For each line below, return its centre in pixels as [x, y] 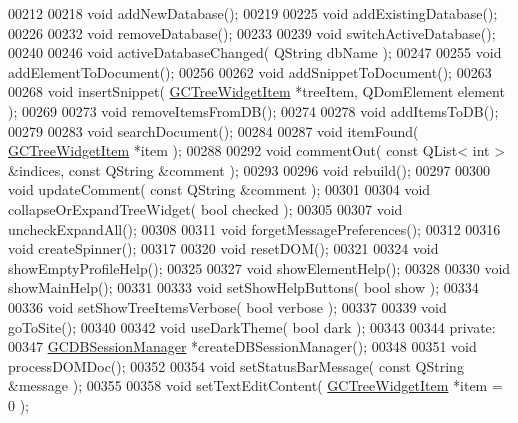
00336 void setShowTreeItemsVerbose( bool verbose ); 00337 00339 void [227, 306]
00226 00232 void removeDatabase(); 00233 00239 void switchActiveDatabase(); [252, 32]
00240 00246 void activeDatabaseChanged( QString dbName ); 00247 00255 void [255, 52]
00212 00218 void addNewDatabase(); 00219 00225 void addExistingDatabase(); [253, 13]
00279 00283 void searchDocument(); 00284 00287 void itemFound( [213, 130]
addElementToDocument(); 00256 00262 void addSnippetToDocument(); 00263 [250, 71]
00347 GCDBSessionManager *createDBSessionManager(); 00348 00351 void [242, 346]
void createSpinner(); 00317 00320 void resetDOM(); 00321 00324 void [223, 248]
